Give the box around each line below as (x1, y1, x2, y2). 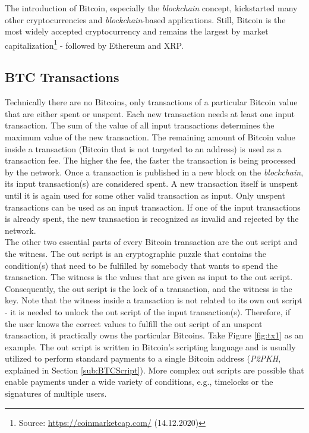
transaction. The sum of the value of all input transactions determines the (5, 119, 275, 131)
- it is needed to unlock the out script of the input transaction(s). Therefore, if (5, 305, 291, 318)
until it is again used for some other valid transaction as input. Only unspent (5, 189, 285, 201)
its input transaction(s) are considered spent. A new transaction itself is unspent (5, 177, 298, 190)
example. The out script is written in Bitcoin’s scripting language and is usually (5, 340, 296, 353)
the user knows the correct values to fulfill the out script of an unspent (5, 317, 263, 330)
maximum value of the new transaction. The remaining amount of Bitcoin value (5, 131, 295, 143)
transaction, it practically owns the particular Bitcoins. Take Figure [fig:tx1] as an (5, 329, 304, 341)
